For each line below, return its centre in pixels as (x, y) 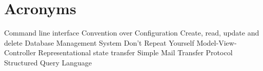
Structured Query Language (48, 62)
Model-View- (217, 42)
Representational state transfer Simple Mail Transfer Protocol (135, 52)
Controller (20, 52)
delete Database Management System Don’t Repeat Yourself (99, 42)
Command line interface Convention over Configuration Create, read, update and (132, 33)
